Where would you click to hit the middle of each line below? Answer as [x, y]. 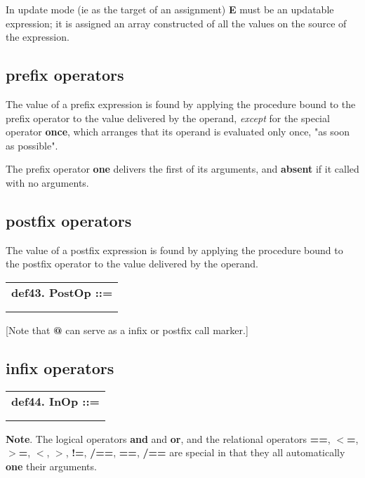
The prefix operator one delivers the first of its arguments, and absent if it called [182, 169]
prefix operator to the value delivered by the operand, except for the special [168, 118]
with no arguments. [47, 182]
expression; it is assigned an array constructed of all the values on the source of [176, 23]
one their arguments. [51, 466]
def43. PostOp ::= [62, 292]
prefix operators [65, 75]
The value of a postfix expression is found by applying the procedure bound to [174, 250]
